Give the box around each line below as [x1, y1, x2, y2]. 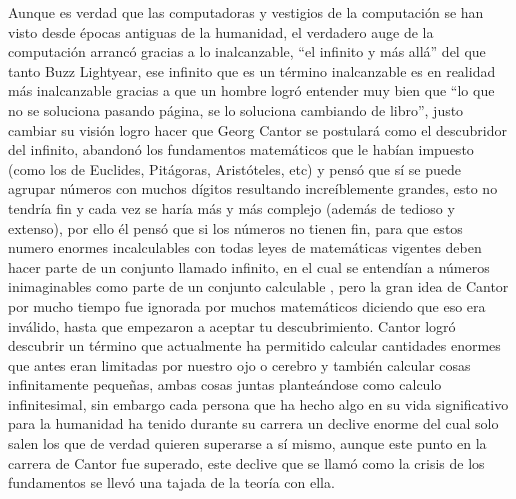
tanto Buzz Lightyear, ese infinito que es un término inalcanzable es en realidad [8, 60, 496, 81]
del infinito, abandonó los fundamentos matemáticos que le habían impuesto [8, 139, 474, 160]
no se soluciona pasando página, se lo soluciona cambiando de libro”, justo [8, 99, 464, 120]
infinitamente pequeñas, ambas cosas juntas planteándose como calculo [8, 374, 442, 395]
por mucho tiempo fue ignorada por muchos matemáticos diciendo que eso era [8, 295, 486, 316]
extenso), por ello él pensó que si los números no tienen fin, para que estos [8, 217, 463, 238]
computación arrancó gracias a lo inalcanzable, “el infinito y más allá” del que [8, 41, 486, 62]
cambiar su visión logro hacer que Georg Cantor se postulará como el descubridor [8, 119, 507, 140]
